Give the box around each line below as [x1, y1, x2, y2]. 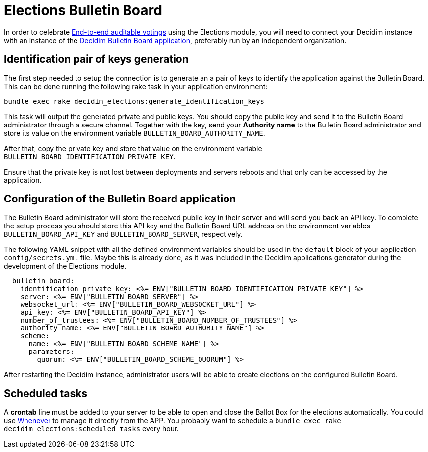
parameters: [28, 348, 75, 356]
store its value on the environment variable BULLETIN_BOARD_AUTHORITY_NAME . [4, 128, 265, 137]
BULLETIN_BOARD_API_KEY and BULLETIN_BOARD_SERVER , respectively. [4, 230, 243, 239]
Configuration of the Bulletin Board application [4, 193, 236, 205]
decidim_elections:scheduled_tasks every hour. [4, 425, 179, 433]
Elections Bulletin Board [4, 2, 162, 19]
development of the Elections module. [4, 262, 126, 271]
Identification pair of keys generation [4, 53, 189, 66]
